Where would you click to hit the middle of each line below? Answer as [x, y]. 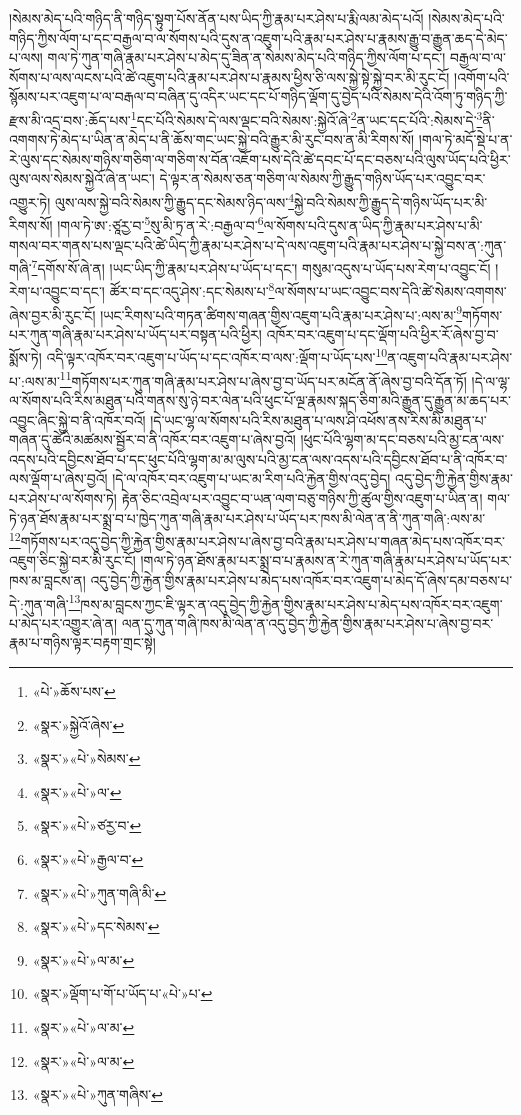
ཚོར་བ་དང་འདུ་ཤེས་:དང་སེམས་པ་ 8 [192, 289]
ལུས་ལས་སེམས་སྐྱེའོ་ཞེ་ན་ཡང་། [82, 178]
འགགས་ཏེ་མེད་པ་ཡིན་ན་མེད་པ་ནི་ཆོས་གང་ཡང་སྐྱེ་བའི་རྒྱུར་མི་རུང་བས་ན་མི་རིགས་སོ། [212, 139]
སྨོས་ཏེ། [25, 357]
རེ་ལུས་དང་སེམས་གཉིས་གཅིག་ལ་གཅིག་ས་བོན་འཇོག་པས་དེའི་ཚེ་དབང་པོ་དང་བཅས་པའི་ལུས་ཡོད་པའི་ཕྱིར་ [260, 158]
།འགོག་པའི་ [482, 76]
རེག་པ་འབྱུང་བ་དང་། [57, 291]
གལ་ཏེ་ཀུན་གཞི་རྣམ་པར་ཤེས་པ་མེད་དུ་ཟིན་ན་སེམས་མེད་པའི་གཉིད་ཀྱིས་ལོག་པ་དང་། [246, 57]
